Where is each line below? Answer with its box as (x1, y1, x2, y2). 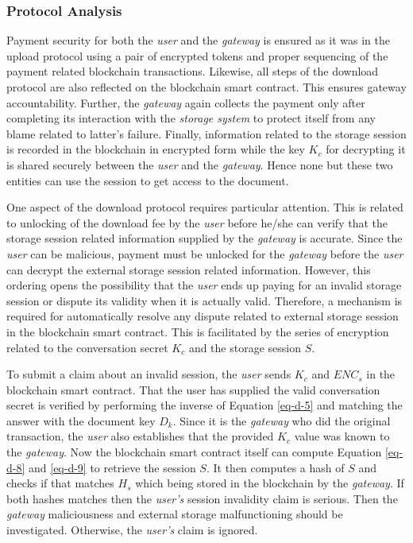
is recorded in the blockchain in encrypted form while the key (6, 141, 305, 157)
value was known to (294, 428, 390, 444)
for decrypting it (326, 141, 406, 157)
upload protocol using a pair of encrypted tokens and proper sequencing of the (6, 47, 388, 64)
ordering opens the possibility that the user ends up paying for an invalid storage (6, 277, 402, 293)
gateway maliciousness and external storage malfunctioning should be (6, 506, 343, 522)
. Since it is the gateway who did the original (172, 412, 391, 429)
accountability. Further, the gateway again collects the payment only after (6, 94, 365, 111)
